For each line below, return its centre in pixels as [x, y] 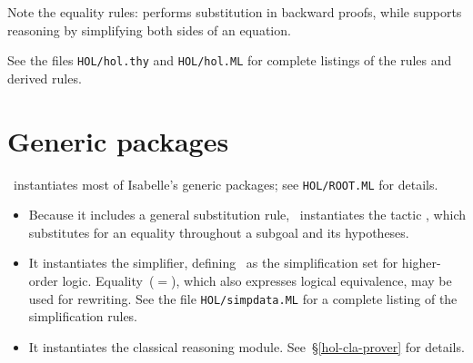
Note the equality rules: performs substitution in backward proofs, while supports [235, 12]
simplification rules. [83, 316]
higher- [421, 263]
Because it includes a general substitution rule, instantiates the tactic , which [247, 215]
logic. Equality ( [108, 280]
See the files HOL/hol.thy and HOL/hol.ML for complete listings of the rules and [230, 60]
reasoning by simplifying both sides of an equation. [149, 29]
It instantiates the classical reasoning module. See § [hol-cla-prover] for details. [247, 346]
